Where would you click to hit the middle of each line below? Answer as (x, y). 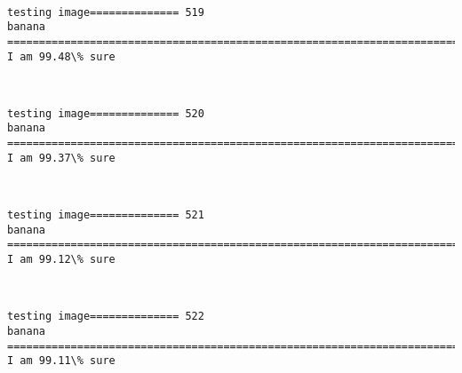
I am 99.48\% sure (61, 56)
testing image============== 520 (106, 113)
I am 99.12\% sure (61, 259)
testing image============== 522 (106, 317)
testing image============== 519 (106, 12)
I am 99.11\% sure (61, 361)
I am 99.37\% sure (61, 158)
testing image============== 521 (106, 215)
